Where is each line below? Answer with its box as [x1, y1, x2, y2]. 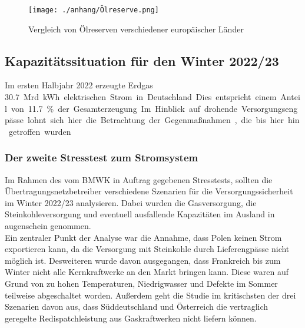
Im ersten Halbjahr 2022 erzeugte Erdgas [5, 79, 153, 91]
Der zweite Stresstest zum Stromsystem [5, 150, 198, 165]
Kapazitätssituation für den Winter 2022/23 [5, 51, 279, 69]
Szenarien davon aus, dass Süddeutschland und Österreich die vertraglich [5, 300, 268, 313]
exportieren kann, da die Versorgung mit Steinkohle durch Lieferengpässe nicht [5, 243, 290, 255]
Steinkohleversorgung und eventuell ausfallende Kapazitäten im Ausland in [5, 208, 275, 220]
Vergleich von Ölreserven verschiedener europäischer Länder [28, 22, 244, 35]
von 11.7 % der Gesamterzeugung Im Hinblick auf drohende [11, 102, 238, 114]
